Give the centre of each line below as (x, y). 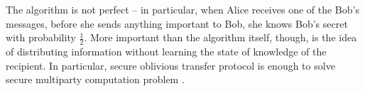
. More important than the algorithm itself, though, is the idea (220, 37)
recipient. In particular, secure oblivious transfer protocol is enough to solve (170, 65)
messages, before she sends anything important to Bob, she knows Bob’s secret (177, 23)
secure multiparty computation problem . (95, 79)
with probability (41, 37)
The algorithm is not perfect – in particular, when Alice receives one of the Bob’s (182, 9)
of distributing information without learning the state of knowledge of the (166, 52)
